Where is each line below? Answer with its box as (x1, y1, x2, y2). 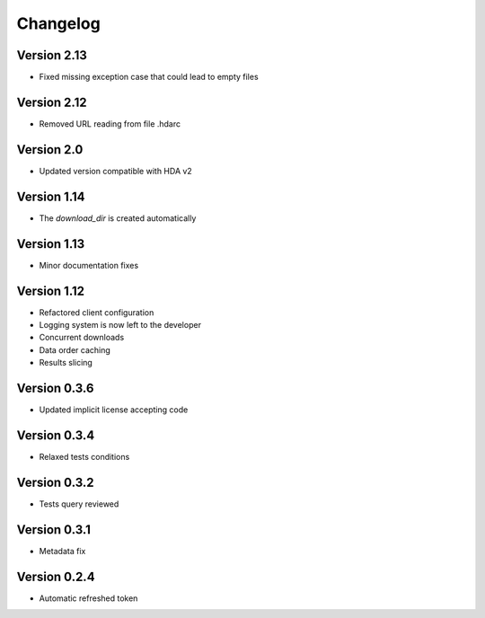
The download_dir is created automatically (39, 212, 197, 224)
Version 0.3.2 (16, 474, 94, 490)
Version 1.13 (16, 236, 85, 252)
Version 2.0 (16, 142, 84, 157)
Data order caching (39, 344, 111, 355)
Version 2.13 (16, 48, 87, 63)
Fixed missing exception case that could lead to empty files (39, 72, 260, 83)
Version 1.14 (16, 189, 85, 204)
